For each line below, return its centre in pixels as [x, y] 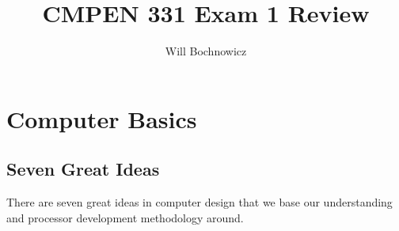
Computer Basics [102, 118]
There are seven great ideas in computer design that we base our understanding [199, 202]
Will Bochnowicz [206, 51]
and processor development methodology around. [125, 217]
